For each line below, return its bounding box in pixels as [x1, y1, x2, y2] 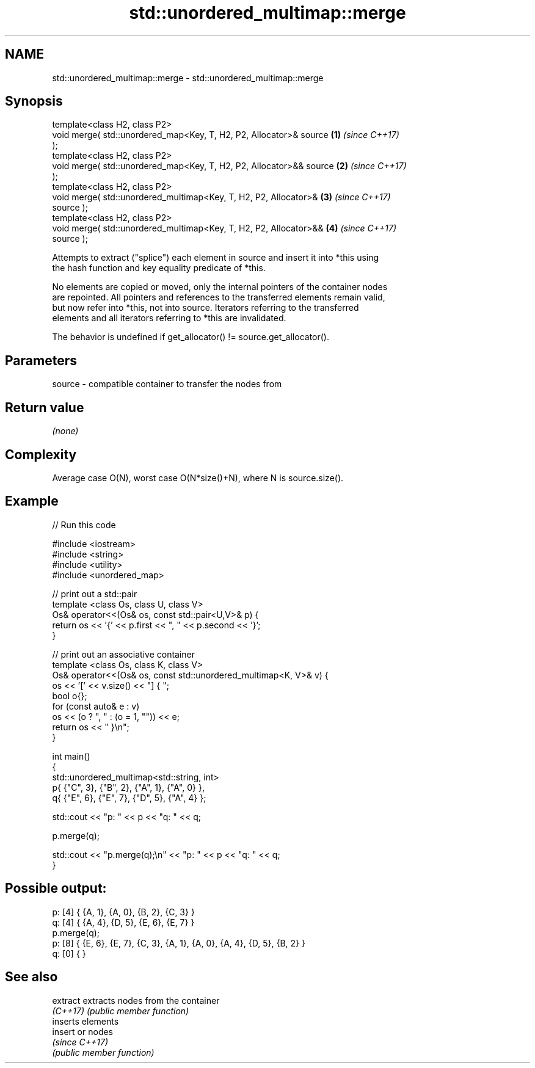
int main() [52, 750, 90, 761]
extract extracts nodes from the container [52, 995, 220, 1006]
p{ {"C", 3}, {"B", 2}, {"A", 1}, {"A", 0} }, [52, 782, 205, 793]
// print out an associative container [52, 648, 195, 659]
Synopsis [5, 93, 63, 109]
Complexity [5, 446, 77, 462]
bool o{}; [52, 690, 87, 701]
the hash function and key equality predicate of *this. [52, 263, 266, 274]
